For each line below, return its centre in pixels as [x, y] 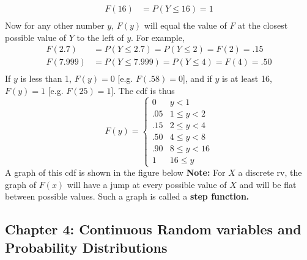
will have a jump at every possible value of [147, 184]
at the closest [263, 25]
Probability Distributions [86, 247]
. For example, [158, 37]
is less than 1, [46, 78]
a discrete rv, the [270, 172]
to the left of [100, 37]
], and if [197, 78]
